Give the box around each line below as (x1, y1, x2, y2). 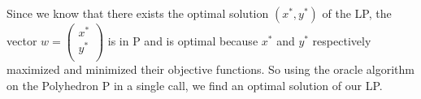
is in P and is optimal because (107, 32, 258, 49)
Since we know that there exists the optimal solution (7, 5, 269, 21)
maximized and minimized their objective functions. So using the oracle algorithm (7, 61, 414, 78)
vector (7, 32, 37, 49)
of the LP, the (322, 5, 392, 21)
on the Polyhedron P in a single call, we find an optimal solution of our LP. (7, 76, 383, 93)
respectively (312, 32, 371, 49)
